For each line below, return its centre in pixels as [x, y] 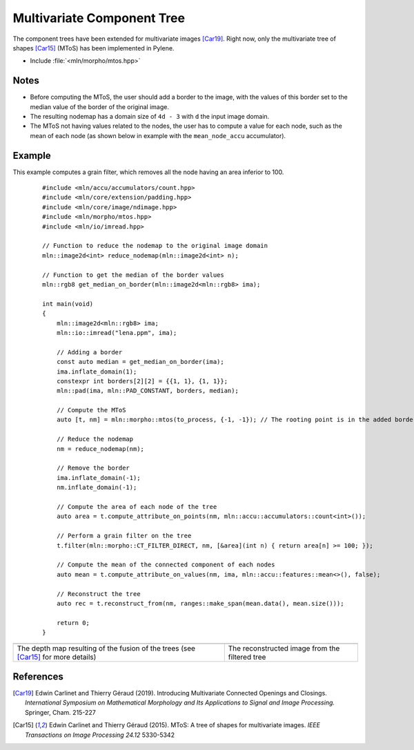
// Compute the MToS [91, 410]
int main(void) [68, 304]
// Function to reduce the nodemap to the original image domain [155, 246]
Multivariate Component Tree [99, 18]
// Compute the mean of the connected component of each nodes [166, 565]
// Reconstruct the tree [98, 594]
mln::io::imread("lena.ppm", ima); [117, 333]
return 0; [73, 623]
